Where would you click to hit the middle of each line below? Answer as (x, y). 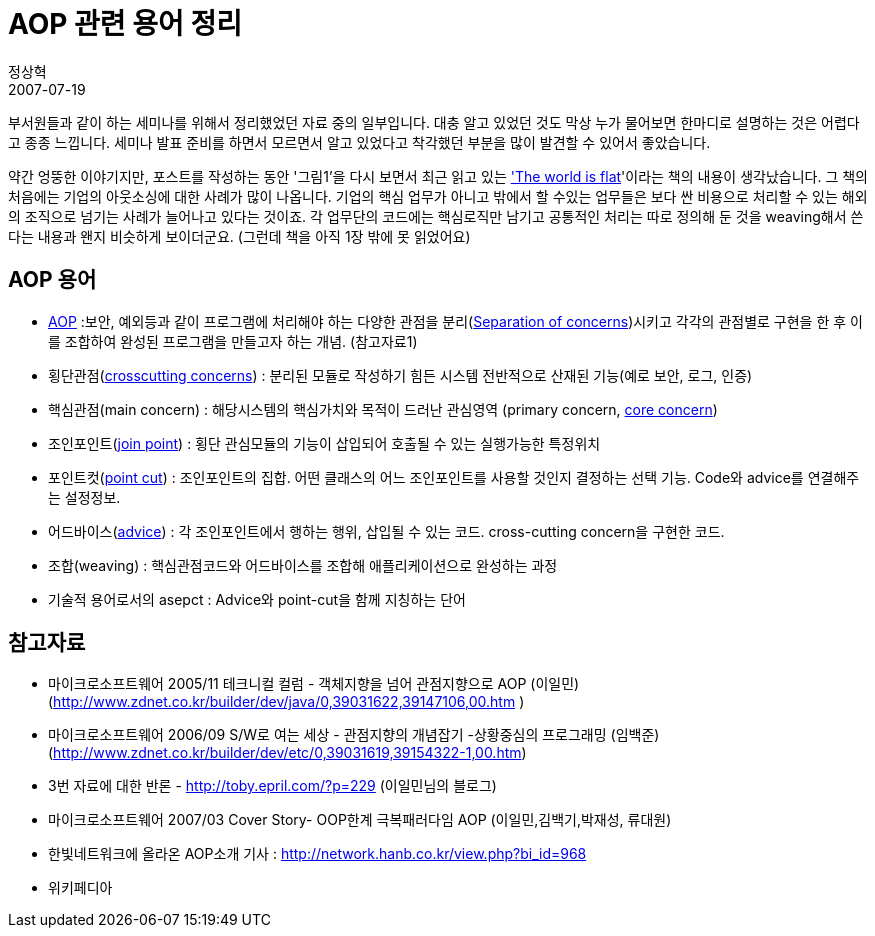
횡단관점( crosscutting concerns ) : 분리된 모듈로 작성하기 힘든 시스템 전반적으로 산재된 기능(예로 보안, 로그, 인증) (400, 375)
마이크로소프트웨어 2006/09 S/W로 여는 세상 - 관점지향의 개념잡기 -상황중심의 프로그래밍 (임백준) (354, 735)
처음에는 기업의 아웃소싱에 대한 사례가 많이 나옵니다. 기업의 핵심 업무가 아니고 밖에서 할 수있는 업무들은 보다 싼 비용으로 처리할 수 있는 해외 (438, 196)
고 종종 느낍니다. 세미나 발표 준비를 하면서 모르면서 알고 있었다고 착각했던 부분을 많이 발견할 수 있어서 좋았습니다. (359, 142)
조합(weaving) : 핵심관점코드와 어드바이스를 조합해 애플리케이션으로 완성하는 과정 (303, 565)
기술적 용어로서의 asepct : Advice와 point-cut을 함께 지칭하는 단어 (257, 599)
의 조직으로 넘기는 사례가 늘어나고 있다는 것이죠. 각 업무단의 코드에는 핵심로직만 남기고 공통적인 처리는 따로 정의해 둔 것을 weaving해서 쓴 (436, 216)
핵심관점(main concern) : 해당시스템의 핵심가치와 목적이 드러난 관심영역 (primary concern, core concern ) (383, 409)
